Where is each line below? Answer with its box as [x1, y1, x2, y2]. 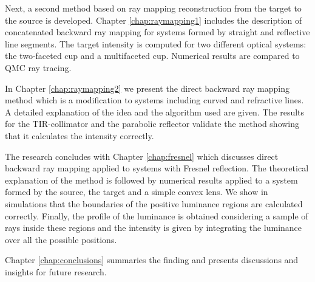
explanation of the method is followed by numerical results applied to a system [5, 173, 298, 186]
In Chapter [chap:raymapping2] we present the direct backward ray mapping [5, 81, 290, 94]
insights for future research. [5, 265, 107, 278]
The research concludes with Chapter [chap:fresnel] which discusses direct [5, 150, 279, 162]
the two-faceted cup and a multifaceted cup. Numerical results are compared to [5, 49, 300, 62]
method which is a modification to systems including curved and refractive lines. [5, 94, 304, 106]
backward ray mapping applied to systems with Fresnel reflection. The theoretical [5, 162, 309, 174]
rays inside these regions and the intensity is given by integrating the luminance [5, 221, 302, 234]
